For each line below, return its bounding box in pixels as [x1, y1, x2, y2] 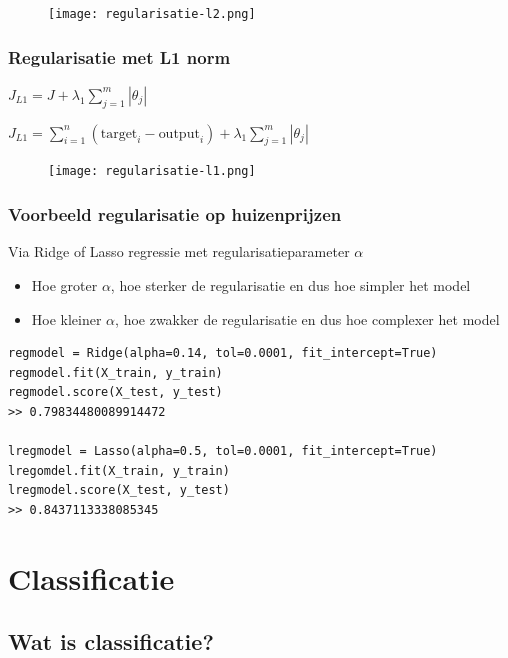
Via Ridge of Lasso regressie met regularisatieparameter [8, 241, 350, 262]
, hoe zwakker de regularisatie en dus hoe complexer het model [115, 308, 500, 329]
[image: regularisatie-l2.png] [48, 7, 256, 21]
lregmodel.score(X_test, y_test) [8, 483, 230, 498]
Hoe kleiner [31, 308, 102, 329]
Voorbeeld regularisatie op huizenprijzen [8, 202, 342, 227]
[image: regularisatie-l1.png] [48, 164, 256, 179]
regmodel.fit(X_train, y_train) [8, 365, 223, 380]
